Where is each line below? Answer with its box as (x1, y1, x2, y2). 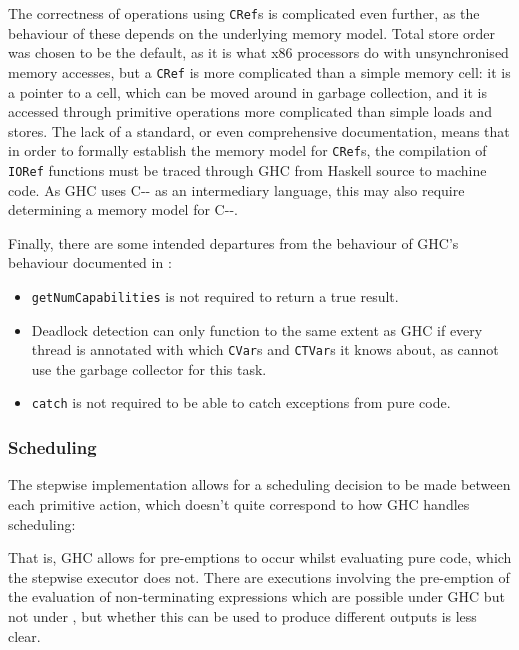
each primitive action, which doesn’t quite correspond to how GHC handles (8, 493, 470, 514)
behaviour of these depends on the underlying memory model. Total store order (8, 22, 495, 43)
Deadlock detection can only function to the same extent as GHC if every (31, 319, 483, 340)
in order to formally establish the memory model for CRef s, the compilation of (8, 140, 487, 161)
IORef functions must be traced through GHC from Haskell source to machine (8, 159, 487, 180)
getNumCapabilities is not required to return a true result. (31, 285, 399, 306)
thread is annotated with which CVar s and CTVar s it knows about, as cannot (31, 339, 499, 360)
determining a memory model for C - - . (8, 199, 238, 220)
